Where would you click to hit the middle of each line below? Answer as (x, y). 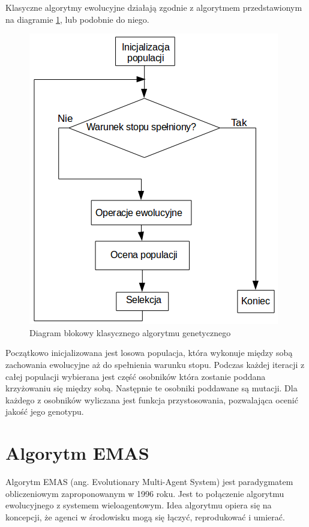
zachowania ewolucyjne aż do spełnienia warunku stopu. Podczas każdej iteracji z (155, 364)
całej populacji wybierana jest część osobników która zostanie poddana (136, 376)
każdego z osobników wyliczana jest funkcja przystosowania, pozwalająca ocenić (152, 399)
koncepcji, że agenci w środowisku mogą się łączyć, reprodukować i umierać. (145, 516)
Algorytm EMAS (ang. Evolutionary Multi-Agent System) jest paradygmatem (149, 482)
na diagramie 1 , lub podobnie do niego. (77, 19)
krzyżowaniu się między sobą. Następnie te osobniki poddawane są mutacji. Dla (151, 388)
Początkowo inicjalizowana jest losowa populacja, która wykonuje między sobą (149, 353)
